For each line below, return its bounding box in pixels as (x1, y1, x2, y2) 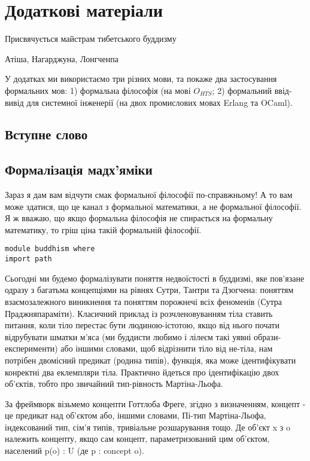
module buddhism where (5, 245, 95, 254)
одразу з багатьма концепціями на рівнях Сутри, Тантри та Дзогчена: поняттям (5, 283, 294, 296)
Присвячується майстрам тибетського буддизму (5, 32, 177, 45)
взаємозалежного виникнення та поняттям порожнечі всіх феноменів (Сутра (5, 295, 282, 307)
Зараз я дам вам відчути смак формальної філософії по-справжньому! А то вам (5, 188, 293, 201)
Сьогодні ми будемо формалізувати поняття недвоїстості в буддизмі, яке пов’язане (5, 271, 305, 284)
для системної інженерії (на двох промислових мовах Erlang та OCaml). (26, 96, 293, 108)
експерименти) (5, 342, 58, 355)
